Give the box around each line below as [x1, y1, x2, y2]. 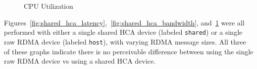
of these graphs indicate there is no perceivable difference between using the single [4, 46, 254, 56]
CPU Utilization [24, 1, 73, 11]
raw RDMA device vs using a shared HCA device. [4, 56, 155, 66]
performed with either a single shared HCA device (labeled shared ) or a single [4, 27, 243, 37]
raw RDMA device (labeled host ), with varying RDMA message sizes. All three [4, 36, 246, 46]
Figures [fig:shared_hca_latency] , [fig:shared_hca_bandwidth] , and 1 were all [4, 17, 245, 27]
